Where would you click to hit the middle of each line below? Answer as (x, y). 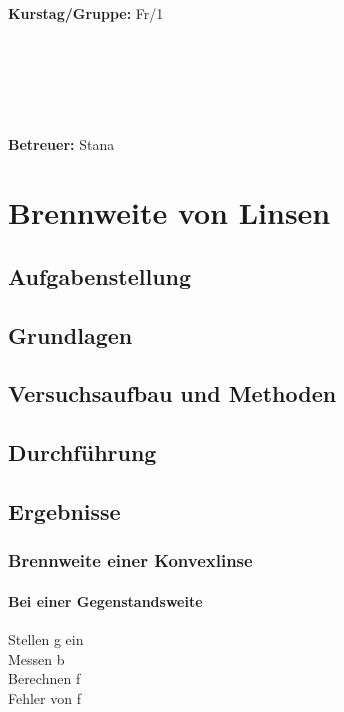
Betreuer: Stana (61, 143)
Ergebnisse (64, 511)
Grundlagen (70, 334)
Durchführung (82, 452)
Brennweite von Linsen (169, 212)
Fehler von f (44, 697)
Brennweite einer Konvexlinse (130, 560)
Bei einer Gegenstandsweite (105, 600)
